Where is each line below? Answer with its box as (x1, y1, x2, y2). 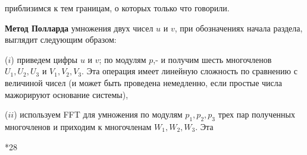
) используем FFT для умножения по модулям (14, 108, 183, 121)
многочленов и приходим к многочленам (5, 120, 152, 132)
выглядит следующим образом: (5, 33, 117, 46)
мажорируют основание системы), (5, 88, 129, 100)
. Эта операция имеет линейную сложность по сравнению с (82, 65, 297, 77)
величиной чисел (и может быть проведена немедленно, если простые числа (5, 76, 282, 88)
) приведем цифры (11, 53, 78, 65)
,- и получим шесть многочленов (153, 53, 272, 65)
